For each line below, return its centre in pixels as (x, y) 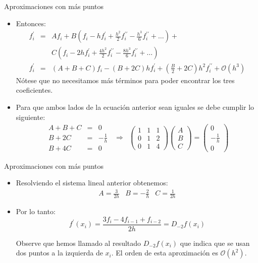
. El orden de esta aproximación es (165, 253)
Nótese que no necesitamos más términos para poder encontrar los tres (125, 80)
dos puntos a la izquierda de (59, 253)
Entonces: (31, 23)
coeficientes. (34, 90)
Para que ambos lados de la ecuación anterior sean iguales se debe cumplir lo (135, 107)
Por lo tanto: (36, 211)
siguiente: (31, 117)
